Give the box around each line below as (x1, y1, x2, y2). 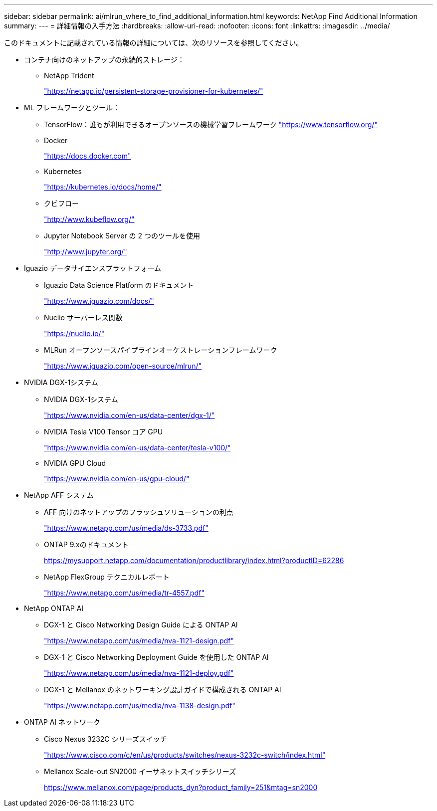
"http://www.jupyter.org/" (44, 247, 127, 256)
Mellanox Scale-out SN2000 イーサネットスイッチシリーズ (44, 767, 236, 776)
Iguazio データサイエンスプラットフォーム (24, 264, 162, 272)
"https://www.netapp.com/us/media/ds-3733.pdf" (44, 524, 209, 532)
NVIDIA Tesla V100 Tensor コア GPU (44, 427, 163, 436)
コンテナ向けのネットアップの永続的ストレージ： (24, 55, 185, 64)
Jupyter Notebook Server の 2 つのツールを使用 (44, 231, 200, 240)
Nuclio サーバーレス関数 (44, 313, 123, 322)
